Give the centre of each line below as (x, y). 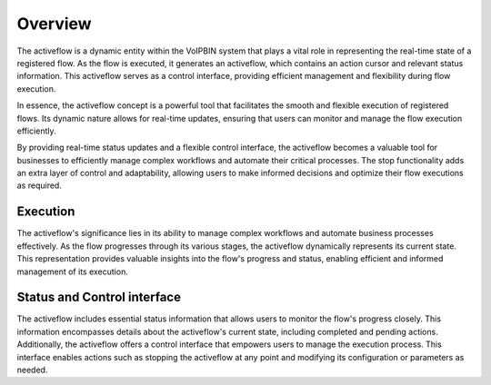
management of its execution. (73, 271)
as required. (40, 185)
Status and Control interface (99, 297)
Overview (54, 24)
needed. (32, 370)
